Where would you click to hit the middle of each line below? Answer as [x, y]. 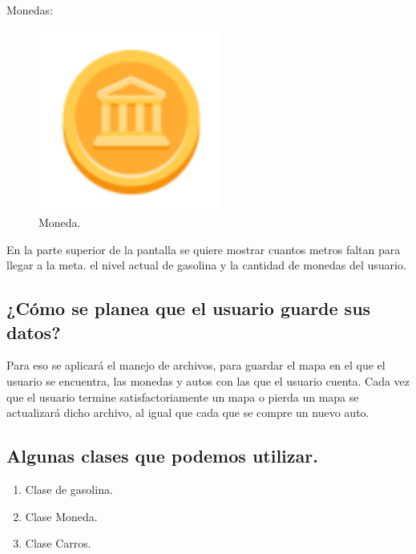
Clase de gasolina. [69, 489]
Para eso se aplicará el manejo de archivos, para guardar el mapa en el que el [196, 365]
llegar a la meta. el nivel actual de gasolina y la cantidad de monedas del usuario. [206, 265]
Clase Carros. [58, 543]
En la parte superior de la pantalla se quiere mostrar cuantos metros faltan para [204, 249]
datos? [34, 332]
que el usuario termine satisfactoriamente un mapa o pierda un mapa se [183, 396]
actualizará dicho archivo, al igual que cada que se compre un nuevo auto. [188, 412]
